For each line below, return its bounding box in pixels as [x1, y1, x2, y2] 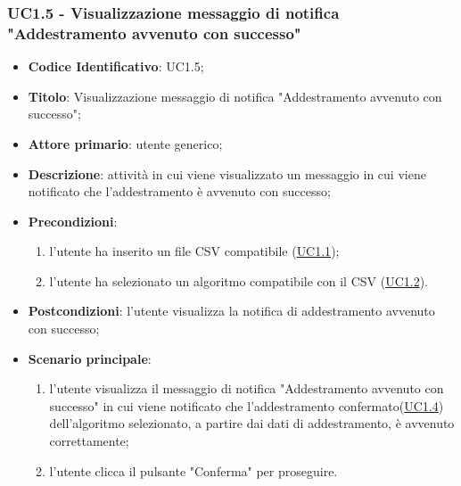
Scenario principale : [28, 349, 152, 367]
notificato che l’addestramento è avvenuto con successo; [28, 182, 331, 201]
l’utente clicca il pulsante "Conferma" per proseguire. [49, 461, 338, 480]
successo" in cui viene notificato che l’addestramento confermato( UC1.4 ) [49, 396, 444, 415]
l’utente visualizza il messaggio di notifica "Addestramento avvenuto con [49, 379, 444, 398]
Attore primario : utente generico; [28, 134, 223, 152]
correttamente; [49, 432, 129, 450]
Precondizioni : [28, 211, 118, 230]
